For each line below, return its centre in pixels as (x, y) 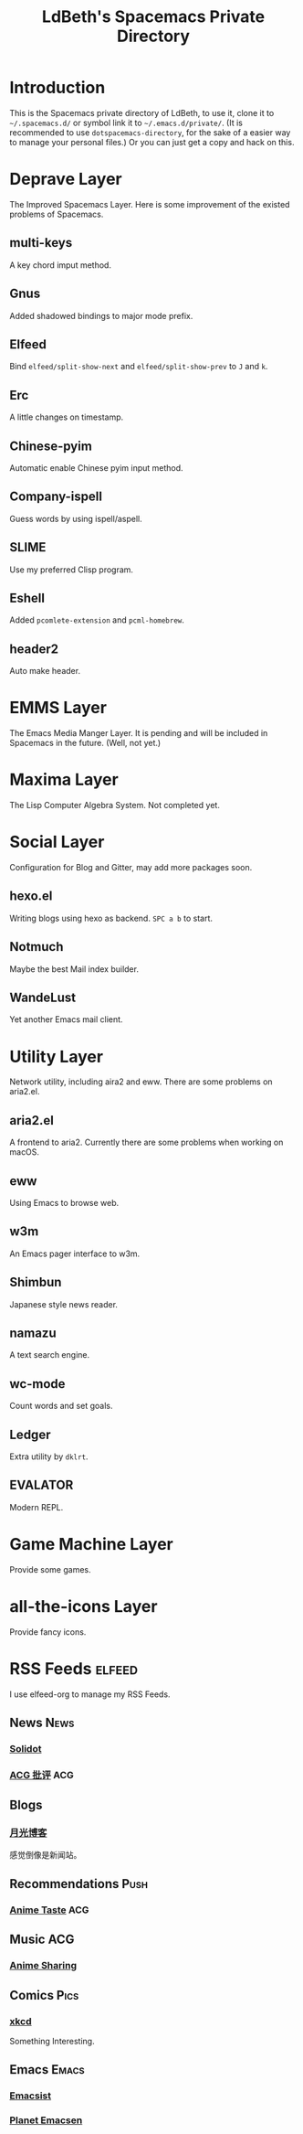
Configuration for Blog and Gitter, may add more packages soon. (131, 867)
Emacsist (31, 2096)
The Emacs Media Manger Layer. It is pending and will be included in (139, 733)
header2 (34, 649)
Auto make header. (45, 671)
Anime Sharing (43, 1966)
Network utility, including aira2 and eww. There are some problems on (141, 1082)
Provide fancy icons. (48, 1632)
